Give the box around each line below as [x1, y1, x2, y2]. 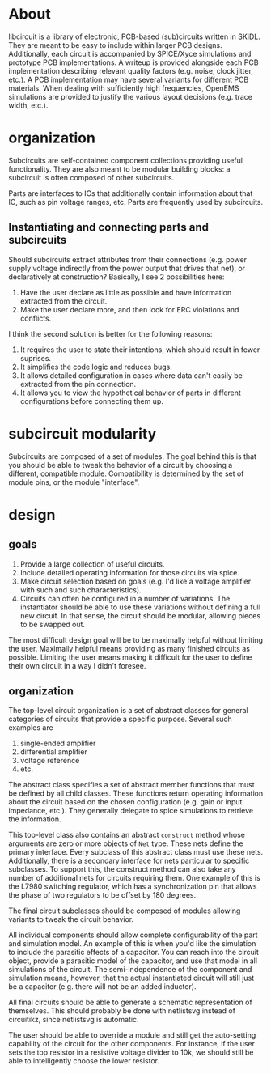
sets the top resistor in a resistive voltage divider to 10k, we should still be [8, 1047, 254, 1057]
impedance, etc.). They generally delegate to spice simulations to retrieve [8, 806, 253, 816]
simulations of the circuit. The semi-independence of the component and [8, 965, 252, 974]
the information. [8, 814, 62, 824]
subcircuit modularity [8, 424, 157, 443]
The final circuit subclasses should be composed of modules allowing [8, 906, 241, 915]
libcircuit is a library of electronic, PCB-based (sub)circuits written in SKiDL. [8, 32, 260, 41]
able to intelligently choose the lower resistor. [8, 1056, 160, 1066]
